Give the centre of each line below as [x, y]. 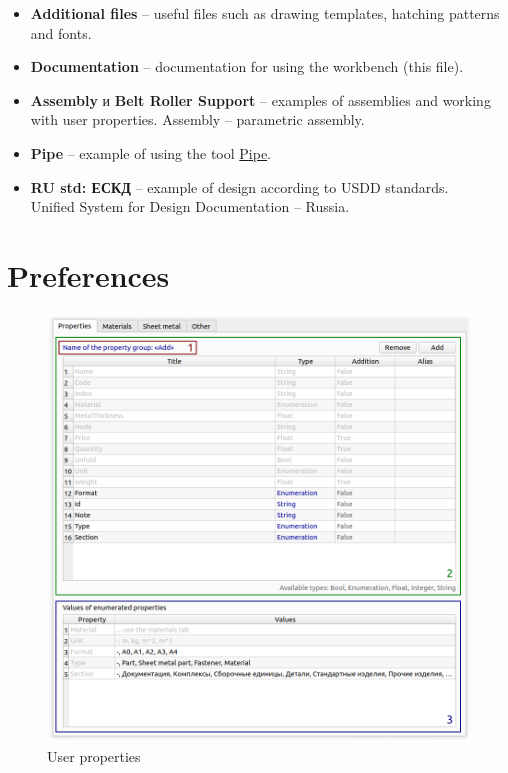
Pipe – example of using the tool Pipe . [151, 152]
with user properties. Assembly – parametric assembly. [197, 119]
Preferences [88, 274]
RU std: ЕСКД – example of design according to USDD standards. [239, 186]
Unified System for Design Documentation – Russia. [190, 206]
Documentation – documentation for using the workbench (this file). [247, 66]
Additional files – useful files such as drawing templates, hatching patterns [265, 13]
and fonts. [61, 32]
